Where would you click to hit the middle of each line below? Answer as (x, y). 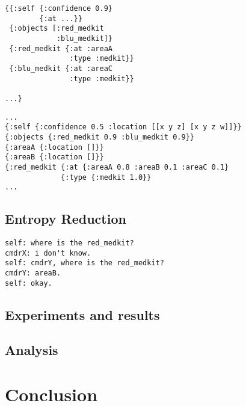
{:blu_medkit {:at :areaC (61, 68)
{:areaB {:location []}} (54, 157)
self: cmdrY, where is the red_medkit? (85, 263)
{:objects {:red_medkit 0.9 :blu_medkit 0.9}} (100, 137)
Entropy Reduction (66, 219)
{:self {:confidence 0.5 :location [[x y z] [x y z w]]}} (123, 127)
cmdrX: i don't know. (48, 253)
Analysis (32, 350)
